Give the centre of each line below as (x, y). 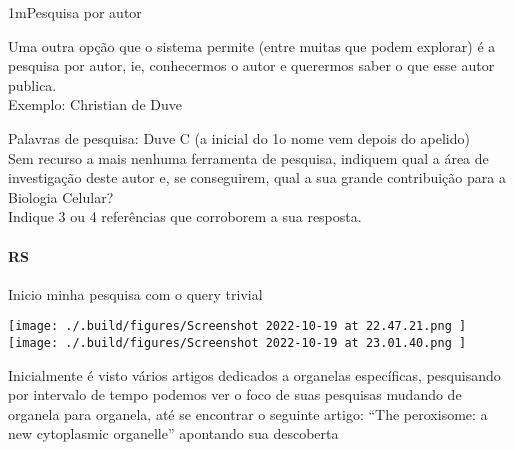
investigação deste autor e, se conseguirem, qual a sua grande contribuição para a (257, 177)
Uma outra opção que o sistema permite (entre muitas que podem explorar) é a (252, 45)
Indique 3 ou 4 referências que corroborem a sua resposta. (185, 216)
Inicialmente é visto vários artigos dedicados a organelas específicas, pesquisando (254, 374)
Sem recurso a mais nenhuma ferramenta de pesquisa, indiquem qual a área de (248, 157)
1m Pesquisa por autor (75, 12)
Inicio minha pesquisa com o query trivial (135, 293)
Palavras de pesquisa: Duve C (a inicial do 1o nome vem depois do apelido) (239, 137)
